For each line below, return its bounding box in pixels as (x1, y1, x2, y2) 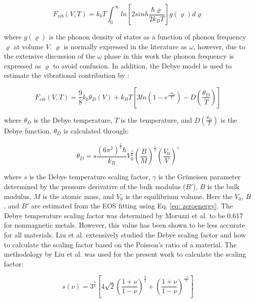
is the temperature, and (121, 114, 192, 125)
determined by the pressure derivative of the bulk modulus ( (4, 181, 186, 191)
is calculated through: (64, 125, 129, 135)
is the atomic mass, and (42, 191, 114, 201)
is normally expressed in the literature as (64, 41, 187, 51)
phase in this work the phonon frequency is (104, 51, 234, 61)
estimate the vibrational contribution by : (4, 70, 129, 80)
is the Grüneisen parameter (158, 171, 241, 182)
